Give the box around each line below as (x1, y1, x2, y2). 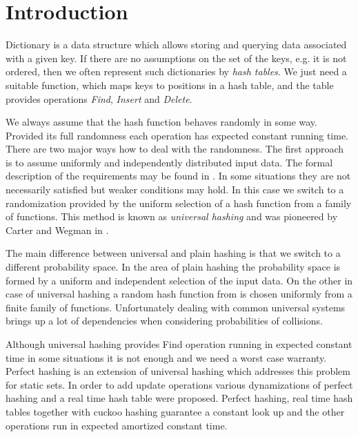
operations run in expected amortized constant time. (6, 418, 228, 432)
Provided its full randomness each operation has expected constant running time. (6, 128, 348, 142)
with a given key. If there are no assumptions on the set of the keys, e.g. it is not (6, 50, 347, 65)
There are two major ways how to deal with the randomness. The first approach (6, 142, 344, 156)
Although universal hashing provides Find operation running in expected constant (6, 337, 352, 351)
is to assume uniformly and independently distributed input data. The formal (6, 155, 333, 169)
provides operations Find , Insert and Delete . (6, 91, 192, 106)
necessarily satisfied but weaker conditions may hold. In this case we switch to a (6, 182, 344, 197)
